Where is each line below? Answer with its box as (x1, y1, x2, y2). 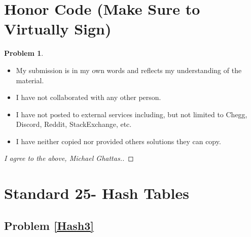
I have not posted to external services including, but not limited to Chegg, (16, 109, 247, 119)
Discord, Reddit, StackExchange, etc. (16, 119, 132, 129)
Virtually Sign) (4, 18, 112, 39)
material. (16, 75, 44, 85)
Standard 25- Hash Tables (4, 183, 189, 204)
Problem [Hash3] (4, 217, 94, 233)
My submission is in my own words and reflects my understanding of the (16, 64, 242, 75)
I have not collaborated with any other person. (16, 92, 161, 103)
